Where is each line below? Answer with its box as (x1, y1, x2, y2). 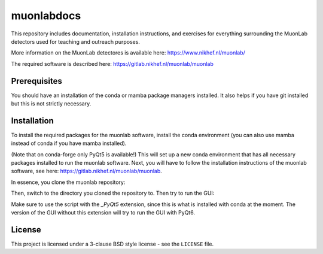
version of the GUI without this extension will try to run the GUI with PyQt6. (11, 209, 196, 216)
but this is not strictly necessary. (11, 100, 92, 107)
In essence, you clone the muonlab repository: (11, 179, 126, 186)
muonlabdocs (11, 9, 81, 22)
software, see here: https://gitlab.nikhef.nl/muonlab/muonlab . (11, 168, 163, 175)
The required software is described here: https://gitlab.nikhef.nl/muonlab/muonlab (11, 60, 214, 67)
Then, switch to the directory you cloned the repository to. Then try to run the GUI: (11, 189, 215, 197)
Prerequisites (11, 75, 62, 86)
